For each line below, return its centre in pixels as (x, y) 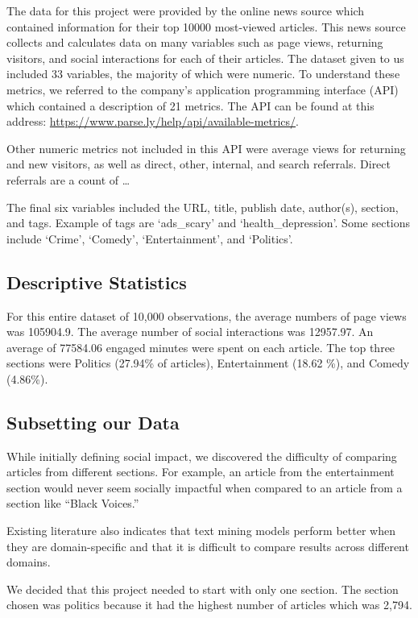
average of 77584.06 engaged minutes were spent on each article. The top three (201, 347)
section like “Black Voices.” (73, 503)
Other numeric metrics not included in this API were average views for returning (206, 148)
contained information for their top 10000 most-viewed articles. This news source (206, 26)
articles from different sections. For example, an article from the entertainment (201, 472)
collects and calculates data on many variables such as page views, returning (195, 42)
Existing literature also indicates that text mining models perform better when (201, 531)
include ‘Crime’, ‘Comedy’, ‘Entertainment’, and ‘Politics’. (150, 238)
